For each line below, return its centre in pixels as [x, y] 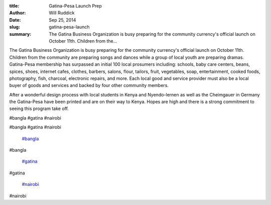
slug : [15, 27]
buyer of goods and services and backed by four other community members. [89, 85]
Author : [18, 13]
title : [14, 6]
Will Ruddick [62, 13]
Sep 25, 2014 [62, 20]
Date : [15, 20]
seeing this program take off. [39, 109]
